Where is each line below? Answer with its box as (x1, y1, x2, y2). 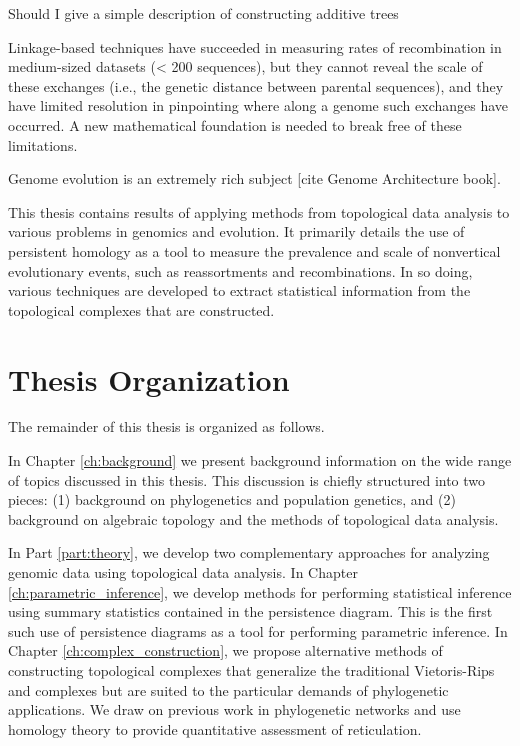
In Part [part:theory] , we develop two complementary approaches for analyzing (8, 542, 490, 563)
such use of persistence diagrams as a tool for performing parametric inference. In (8, 620, 508, 641)
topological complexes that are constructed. (8, 299, 275, 320)
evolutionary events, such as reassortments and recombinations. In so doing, (8, 260, 473, 281)
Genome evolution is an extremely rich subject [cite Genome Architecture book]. (8, 168, 501, 189)
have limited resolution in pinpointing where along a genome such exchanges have (8, 95, 509, 116)
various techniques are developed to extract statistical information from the (8, 280, 471, 301)
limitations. (8, 134, 78, 155)
